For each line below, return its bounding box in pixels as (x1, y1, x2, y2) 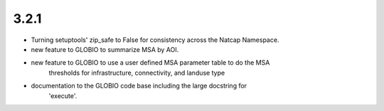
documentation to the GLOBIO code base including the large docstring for (31, 82, 247, 90)
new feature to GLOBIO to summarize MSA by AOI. (31, 45, 179, 53)
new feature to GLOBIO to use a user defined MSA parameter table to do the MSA (31, 58, 270, 67)
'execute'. (48, 91, 78, 100)
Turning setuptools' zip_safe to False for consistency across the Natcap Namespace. (31, 36, 279, 44)
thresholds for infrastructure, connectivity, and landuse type (48, 68, 225, 77)
